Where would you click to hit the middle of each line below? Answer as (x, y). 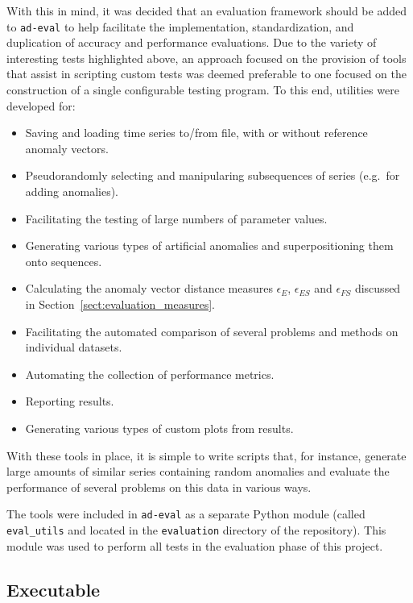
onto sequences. (64, 261)
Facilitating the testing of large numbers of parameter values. (176, 218)
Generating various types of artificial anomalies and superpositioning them (209, 245)
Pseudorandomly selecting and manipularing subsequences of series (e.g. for (213, 175)
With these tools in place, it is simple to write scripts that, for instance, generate (206, 455)
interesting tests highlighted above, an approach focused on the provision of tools (206, 58)
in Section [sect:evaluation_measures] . (120, 304)
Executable (54, 589)
